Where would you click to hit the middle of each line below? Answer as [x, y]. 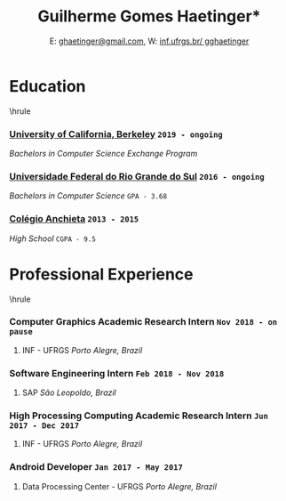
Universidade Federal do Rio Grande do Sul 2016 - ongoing [137, 176]
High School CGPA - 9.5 [52, 238]
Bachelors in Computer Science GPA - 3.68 [88, 196]
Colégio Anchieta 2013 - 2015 [74, 219]
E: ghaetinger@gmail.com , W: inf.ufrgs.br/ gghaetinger [149, 41]
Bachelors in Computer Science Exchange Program [103, 153]
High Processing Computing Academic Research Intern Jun [139, 416]
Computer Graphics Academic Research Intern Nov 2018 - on [143, 322]
